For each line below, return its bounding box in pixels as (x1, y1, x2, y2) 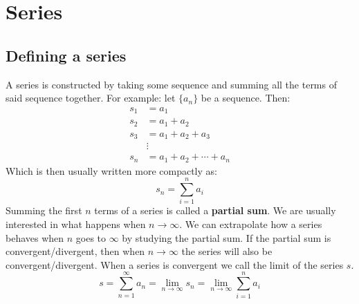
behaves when (6, 230, 64, 245)
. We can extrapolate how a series (179, 217, 322, 231)
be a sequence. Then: (201, 91, 291, 105)
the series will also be (181, 244, 273, 258)
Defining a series (6, 44, 127, 66)
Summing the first (6, 203, 82, 218)
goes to (75, 230, 107, 245)
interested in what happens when (6, 217, 146, 231)
